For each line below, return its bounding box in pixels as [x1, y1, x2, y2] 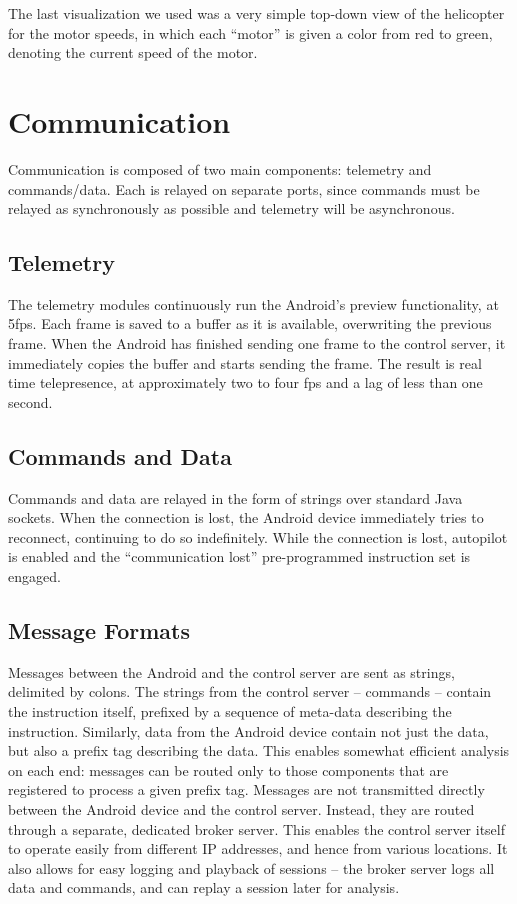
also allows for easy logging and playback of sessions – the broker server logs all [8, 857, 495, 878]
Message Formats [8, 615, 190, 646]
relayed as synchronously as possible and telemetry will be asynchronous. [8, 198, 455, 219]
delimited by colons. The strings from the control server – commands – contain [8, 681, 492, 702]
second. [8, 391, 53, 412]
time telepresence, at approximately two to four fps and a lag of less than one [8, 372, 483, 393]
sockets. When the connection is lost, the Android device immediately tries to [8, 507, 484, 528]
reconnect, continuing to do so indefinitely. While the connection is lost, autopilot [8, 526, 508, 547]
